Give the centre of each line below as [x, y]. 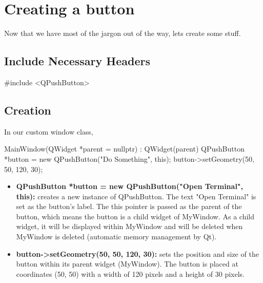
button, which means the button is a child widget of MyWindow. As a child [135, 216]
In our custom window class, [49, 131]
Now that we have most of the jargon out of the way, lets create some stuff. [123, 33]
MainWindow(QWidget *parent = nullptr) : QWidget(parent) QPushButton [124, 149]
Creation [28, 110]
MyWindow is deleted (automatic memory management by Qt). [116, 237]
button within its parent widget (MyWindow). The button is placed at [127, 264]
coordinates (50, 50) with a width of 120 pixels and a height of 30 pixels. [130, 273]
